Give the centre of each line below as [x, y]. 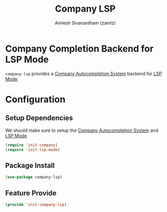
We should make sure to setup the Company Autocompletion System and [82, 130]
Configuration [36, 99]
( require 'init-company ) [31, 145]
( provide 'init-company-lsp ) [36, 204]
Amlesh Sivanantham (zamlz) [85, 23]
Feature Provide [31, 193]
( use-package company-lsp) [34, 177]
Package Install [30, 165]
